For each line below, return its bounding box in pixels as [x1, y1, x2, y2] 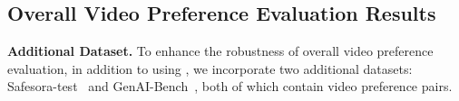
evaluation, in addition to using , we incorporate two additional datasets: [7, 59, 413, 78]
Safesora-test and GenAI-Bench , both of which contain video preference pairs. [7, 77, 453, 96]
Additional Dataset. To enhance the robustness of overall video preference [7, 41, 434, 60]
